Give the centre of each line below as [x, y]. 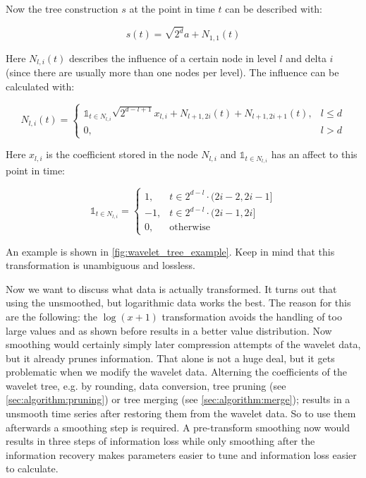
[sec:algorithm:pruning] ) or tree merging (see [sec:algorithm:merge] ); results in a [178, 399]
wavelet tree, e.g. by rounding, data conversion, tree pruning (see [146, 385]
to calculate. [32, 468]
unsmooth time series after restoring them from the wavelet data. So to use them [181, 413]
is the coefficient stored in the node [122, 154]
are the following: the [51, 316]
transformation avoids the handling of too [252, 316]
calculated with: [40, 86]
